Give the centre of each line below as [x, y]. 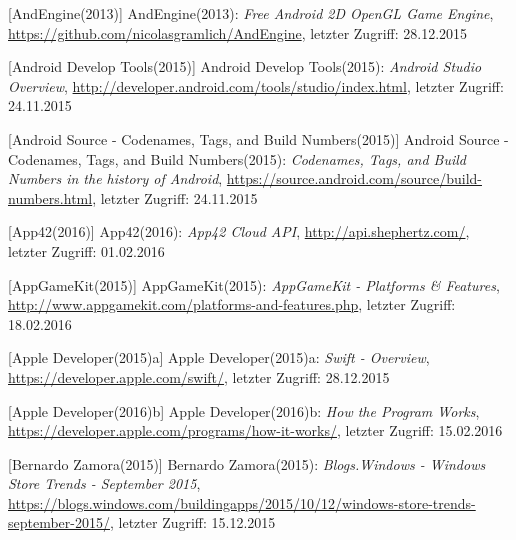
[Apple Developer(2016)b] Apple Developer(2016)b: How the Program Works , [244, 410]
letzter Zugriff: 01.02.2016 [86, 250]
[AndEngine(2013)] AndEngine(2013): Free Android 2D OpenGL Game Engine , [251, 13]
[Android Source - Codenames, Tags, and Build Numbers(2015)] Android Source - [258, 138]
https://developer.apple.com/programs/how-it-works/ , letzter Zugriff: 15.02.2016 [255, 430]
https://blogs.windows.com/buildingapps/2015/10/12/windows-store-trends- [242, 502]
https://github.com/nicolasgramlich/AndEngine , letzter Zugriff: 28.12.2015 [238, 32]
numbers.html [50, 197]
